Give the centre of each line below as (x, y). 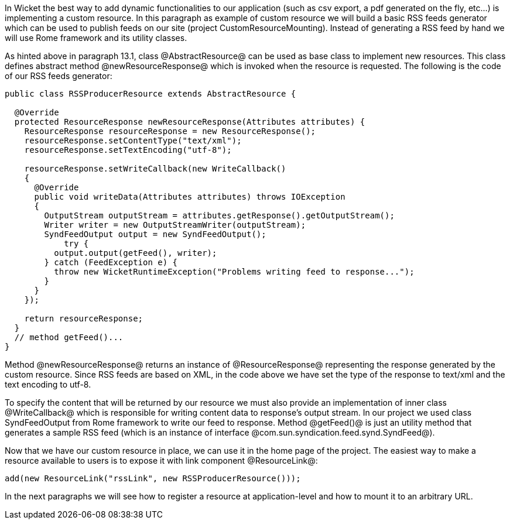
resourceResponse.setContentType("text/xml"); (133, 141)
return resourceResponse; (84, 318)
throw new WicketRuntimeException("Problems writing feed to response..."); (234, 272)
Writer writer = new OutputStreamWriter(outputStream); (175, 225)
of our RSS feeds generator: (59, 76)
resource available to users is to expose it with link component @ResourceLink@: (161, 460)
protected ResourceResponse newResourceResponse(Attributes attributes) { (190, 122)
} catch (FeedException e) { (111, 262)
